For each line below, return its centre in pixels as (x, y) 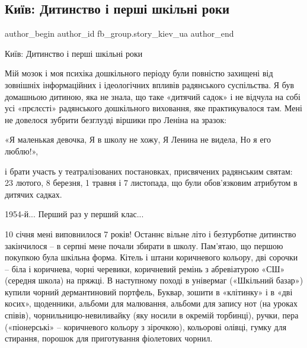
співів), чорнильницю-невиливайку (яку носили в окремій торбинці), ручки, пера (152, 315)
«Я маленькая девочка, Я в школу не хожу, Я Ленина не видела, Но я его (138, 139)
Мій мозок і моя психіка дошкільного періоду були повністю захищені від (139, 73)
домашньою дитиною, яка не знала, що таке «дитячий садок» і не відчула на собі (153, 96)
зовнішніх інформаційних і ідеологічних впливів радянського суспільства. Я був (149, 84)
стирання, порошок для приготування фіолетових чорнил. (109, 338)
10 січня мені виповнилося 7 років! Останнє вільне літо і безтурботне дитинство (151, 233)
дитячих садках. (33, 194)
